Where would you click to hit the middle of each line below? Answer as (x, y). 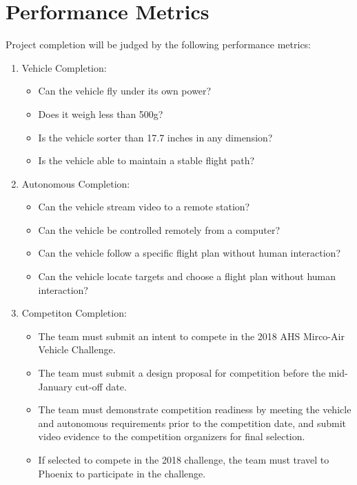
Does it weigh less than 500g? (101, 113)
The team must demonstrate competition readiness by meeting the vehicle (195, 409)
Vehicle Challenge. (77, 349)
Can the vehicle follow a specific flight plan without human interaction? (190, 253)
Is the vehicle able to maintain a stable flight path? (146, 160)
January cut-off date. (82, 386)
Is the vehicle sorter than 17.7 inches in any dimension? (155, 137)
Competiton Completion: (74, 313)
